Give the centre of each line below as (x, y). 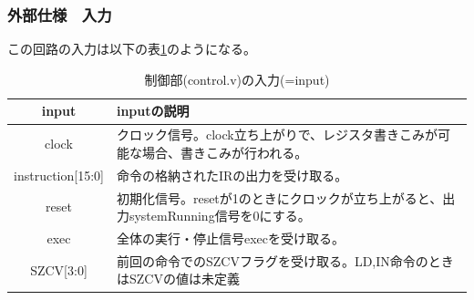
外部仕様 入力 (60, 14)
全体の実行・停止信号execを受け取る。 (230, 238)
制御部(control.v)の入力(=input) (237, 79)
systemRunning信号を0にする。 (220, 216)
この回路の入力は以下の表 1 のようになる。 (132, 49)
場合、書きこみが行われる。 (225, 152)
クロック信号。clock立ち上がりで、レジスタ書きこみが (277, 134)
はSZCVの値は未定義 (178, 279)
